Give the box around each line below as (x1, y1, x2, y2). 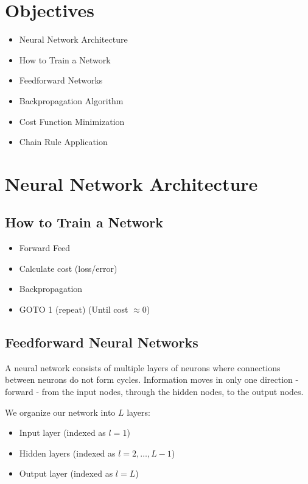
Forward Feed (19, 241, 71, 254)
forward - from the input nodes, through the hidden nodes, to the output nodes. (5, 385, 304, 398)
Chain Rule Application (19, 135, 108, 148)
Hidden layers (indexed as (19, 446, 116, 459)
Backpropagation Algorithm (19, 94, 124, 107)
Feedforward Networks (19, 74, 103, 87)
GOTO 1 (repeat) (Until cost (19, 303, 128, 316)
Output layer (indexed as (19, 467, 113, 480)
